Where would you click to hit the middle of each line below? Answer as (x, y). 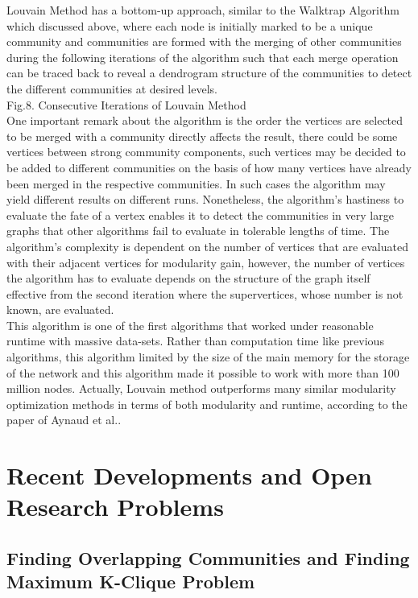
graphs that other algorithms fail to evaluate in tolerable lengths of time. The (198, 231)
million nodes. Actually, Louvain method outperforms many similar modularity (201, 388)
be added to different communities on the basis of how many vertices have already (209, 167)
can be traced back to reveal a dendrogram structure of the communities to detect (209, 73)
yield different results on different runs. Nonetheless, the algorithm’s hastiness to (205, 199)
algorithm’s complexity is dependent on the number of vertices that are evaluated (207, 246)
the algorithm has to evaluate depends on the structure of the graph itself (188, 278)
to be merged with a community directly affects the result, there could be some (202, 136)
